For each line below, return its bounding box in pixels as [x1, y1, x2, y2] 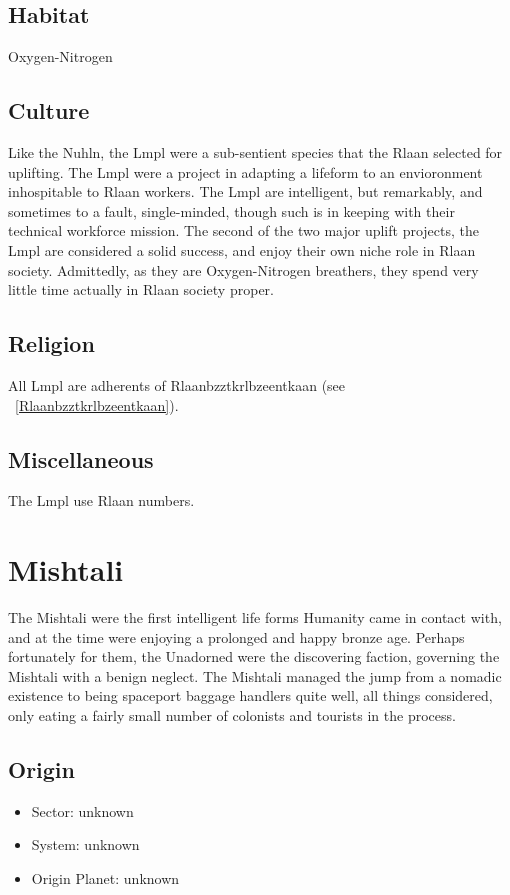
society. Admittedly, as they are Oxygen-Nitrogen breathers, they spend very [8, 259, 479, 280]
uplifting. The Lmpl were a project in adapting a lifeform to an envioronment [8, 161, 483, 182]
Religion [8, 328, 95, 359]
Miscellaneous [8, 443, 154, 474]
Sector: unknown [31, 800, 134, 821]
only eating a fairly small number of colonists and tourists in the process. [8, 705, 456, 726]
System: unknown [31, 834, 140, 855]
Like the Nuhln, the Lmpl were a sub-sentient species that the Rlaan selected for [8, 142, 503, 162]
